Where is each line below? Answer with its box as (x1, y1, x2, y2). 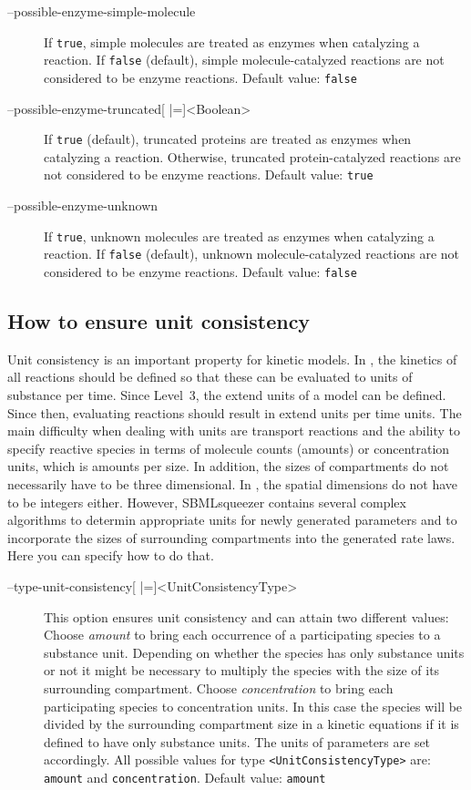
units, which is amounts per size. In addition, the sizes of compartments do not (7, 457, 449, 476)
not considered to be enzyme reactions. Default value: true (44, 165, 374, 184)
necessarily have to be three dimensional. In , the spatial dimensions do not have (7, 474, 458, 493)
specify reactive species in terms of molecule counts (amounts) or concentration (7, 438, 450, 457)
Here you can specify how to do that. (7, 546, 214, 565)
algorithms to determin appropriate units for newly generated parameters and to (7, 510, 457, 529)
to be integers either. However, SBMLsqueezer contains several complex (7, 492, 406, 511)
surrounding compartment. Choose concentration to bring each (44, 678, 394, 697)
